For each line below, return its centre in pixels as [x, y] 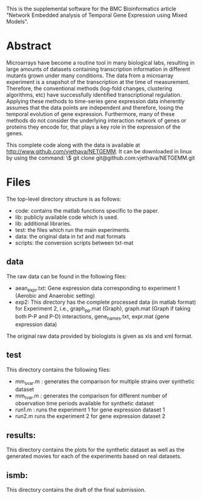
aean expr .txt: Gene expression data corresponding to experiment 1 [97, 288]
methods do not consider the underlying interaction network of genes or [96, 120]
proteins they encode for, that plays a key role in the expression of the [93, 127]
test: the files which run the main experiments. [73, 230]
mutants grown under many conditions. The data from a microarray [90, 76]
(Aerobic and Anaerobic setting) [55, 296]
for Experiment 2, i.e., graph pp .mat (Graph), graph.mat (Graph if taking [103, 309]
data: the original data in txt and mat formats [70, 236]
